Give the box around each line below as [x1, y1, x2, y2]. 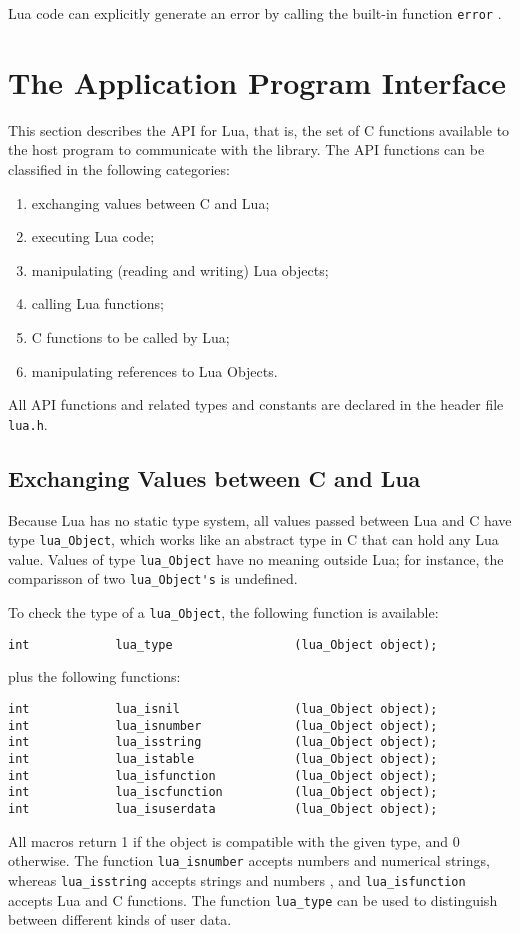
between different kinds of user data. [8, 909, 232, 930]
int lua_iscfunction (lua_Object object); [8, 785, 438, 800]
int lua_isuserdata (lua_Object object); [8, 801, 438, 816]
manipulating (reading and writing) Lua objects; [31, 259, 329, 280]
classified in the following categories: [8, 158, 230, 179]
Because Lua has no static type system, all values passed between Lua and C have [8, 509, 512, 530]
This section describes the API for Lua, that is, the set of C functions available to [8, 119, 510, 140]
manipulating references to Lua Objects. [31, 360, 278, 381]
